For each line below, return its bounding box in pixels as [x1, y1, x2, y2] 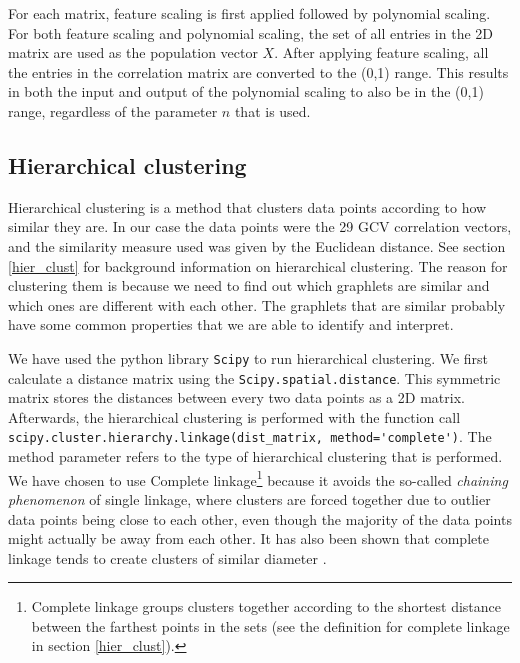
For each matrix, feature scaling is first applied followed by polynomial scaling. [8, 3, 491, 23]
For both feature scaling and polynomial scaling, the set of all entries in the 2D [8, 22, 494, 43]
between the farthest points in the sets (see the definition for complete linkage [31, 615, 510, 636]
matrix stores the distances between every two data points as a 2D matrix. [8, 387, 465, 408]
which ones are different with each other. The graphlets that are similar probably [8, 294, 506, 315]
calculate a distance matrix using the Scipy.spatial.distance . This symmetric [8, 367, 501, 388]
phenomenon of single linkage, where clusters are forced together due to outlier [8, 488, 491, 509]
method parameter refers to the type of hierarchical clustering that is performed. [8, 446, 503, 467]
